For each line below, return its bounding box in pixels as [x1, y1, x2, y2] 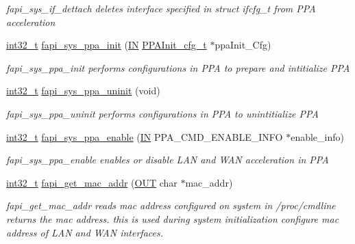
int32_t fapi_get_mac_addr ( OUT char [6, 175, 177, 189]
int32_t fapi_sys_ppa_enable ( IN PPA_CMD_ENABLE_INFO [6, 129, 283, 144]
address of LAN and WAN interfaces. [6, 225, 163, 239]
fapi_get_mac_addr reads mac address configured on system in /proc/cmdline [6, 198, 336, 213]
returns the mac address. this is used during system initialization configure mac [6, 211, 339, 226]
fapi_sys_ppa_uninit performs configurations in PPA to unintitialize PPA [6, 106, 319, 120]
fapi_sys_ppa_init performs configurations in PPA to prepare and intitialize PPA [6, 60, 350, 74]
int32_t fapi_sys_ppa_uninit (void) [6, 83, 160, 98]
